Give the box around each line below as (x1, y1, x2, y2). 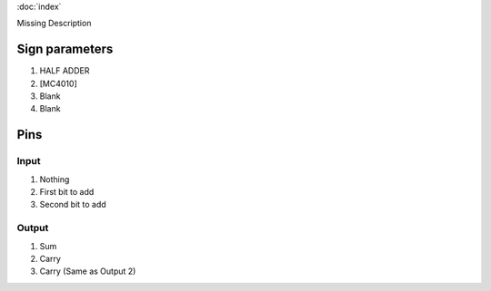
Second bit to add (39, 199, 106, 210)
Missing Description (16, 18, 92, 29)
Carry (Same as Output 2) (39, 266, 136, 276)
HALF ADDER (39, 65, 90, 76)
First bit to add (39, 187, 95, 198)
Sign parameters (16, 42, 114, 57)
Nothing (39, 173, 70, 185)
